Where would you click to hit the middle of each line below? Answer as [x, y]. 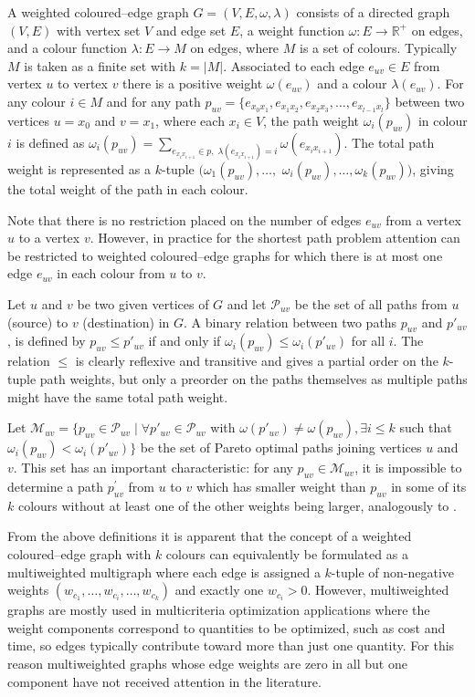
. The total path [389, 142]
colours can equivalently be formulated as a [287, 553]
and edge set [191, 30]
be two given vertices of [143, 303]
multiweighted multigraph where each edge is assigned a [164, 572]
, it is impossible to [408, 468]
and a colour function [68, 48]
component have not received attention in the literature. [164, 681]
